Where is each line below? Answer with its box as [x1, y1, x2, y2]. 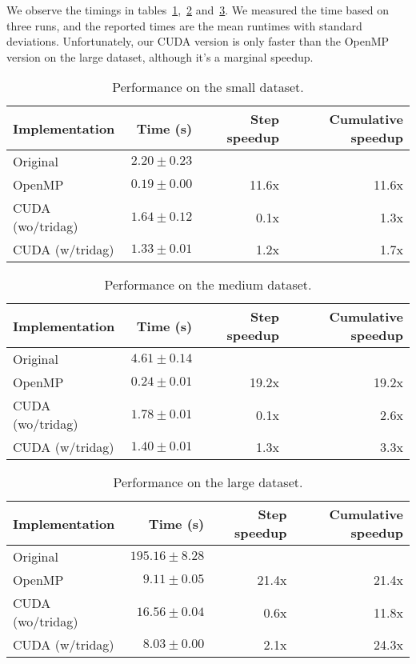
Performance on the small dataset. [112, 78, 304, 97]
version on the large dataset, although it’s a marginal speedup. [6, 48, 314, 65]
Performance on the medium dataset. [104, 275, 312, 294]
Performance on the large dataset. [113, 473, 303, 492]
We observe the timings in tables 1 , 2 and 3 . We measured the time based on [6, 2, 390, 18]
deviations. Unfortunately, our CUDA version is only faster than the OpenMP [6, 33, 390, 50]
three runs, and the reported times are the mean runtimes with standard [6, 17, 362, 34]
